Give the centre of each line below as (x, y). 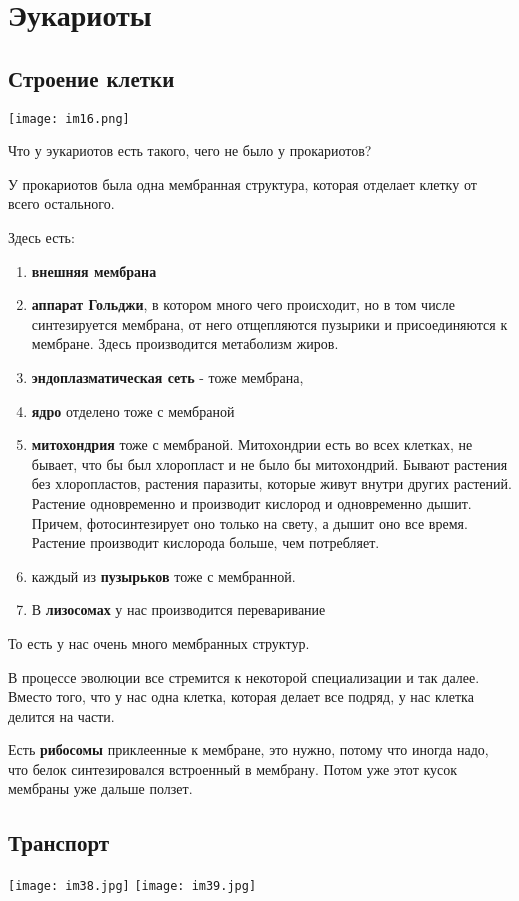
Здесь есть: (41, 237)
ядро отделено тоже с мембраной (133, 410)
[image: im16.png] (69, 118)
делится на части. (61, 715)
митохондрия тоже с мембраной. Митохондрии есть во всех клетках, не (252, 444)
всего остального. (61, 203)
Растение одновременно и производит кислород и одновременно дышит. (251, 502)
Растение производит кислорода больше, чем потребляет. (205, 542)
